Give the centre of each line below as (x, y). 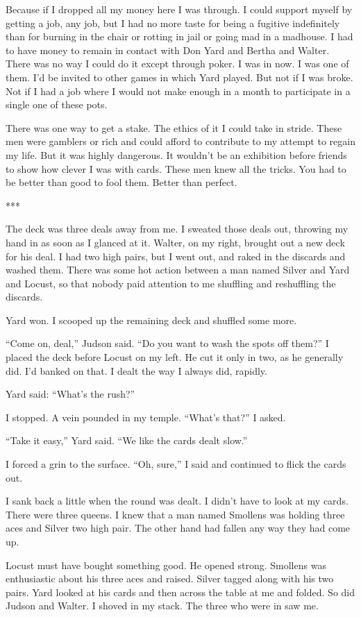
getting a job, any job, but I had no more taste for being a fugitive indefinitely (173, 23)
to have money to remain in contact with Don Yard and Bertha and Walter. (168, 50)
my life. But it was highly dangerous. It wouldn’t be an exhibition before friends (176, 154)
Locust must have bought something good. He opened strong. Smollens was (166, 565)
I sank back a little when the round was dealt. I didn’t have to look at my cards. (177, 501)
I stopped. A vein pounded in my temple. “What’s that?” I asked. (146, 417)
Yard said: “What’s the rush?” (70, 394)
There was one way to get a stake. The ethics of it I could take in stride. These (174, 127)
